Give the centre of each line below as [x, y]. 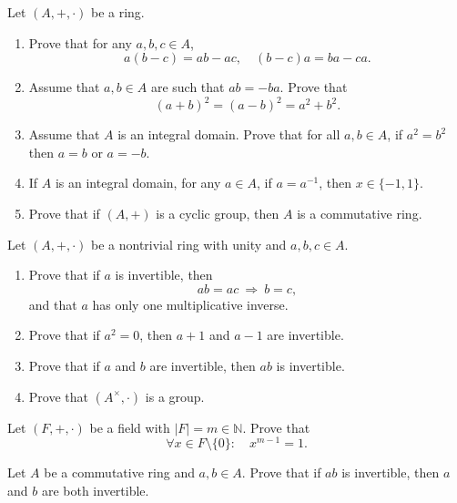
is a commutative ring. [360, 214]
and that [53, 304]
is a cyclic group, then [218, 214]
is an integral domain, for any [138, 183]
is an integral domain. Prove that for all [229, 134]
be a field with [130, 427]
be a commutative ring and [119, 472]
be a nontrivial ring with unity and [188, 244]
